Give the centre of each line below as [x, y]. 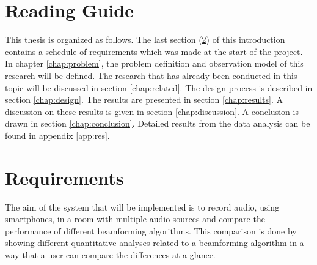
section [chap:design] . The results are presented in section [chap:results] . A [144, 99]
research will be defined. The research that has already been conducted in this [151, 75]
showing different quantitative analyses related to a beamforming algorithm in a [155, 243]
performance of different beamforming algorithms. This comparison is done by [151, 230]
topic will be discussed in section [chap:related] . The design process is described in [159, 87]
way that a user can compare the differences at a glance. [110, 254]
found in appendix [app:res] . [57, 135]
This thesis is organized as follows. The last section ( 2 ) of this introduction [145, 39]
